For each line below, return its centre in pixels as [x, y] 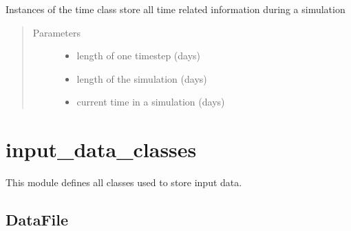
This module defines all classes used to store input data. [124, 182]
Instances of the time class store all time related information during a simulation [175, 9]
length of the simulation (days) [142, 78]
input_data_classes [101, 149]
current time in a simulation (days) [151, 102]
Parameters [56, 32]
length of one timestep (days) [139, 56]
